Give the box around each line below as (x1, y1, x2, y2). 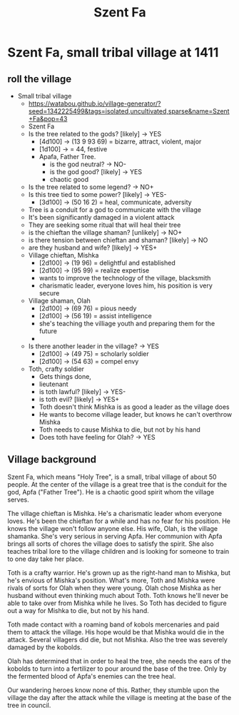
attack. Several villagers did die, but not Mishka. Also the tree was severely (7, 635, 228, 644)
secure (39, 289, 60, 297)
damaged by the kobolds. (7, 643, 82, 651)
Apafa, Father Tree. (39, 153, 96, 161)
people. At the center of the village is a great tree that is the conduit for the (7, 480, 227, 489)
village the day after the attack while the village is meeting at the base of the (7, 693, 232, 701)
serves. (7, 495, 30, 504)
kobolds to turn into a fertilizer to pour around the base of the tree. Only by (7, 664, 227, 673)
